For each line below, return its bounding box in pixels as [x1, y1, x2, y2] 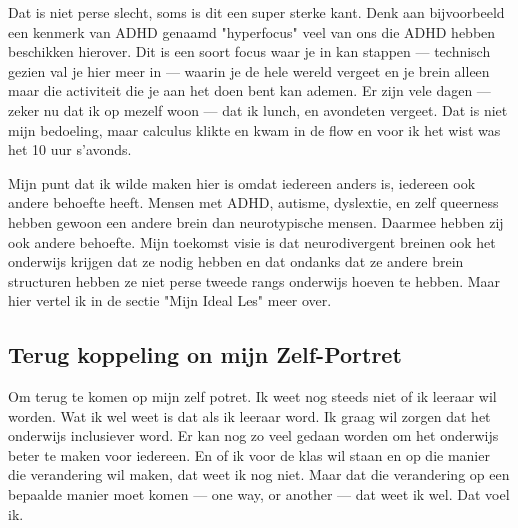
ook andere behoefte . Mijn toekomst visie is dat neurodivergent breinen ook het [8, 231, 496, 252]
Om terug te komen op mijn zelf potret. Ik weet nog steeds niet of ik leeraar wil [8, 386, 497, 407]
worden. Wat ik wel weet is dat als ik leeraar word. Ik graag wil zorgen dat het [8, 405, 491, 426]
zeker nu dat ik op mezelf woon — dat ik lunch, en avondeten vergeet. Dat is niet [8, 99, 508, 120]
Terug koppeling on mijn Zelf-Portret [8, 339, 402, 370]
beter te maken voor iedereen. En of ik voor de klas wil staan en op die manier [8, 444, 490, 465]
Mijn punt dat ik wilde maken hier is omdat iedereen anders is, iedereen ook [8, 172, 476, 193]
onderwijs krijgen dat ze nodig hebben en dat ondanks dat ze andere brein [8, 251, 464, 272]
